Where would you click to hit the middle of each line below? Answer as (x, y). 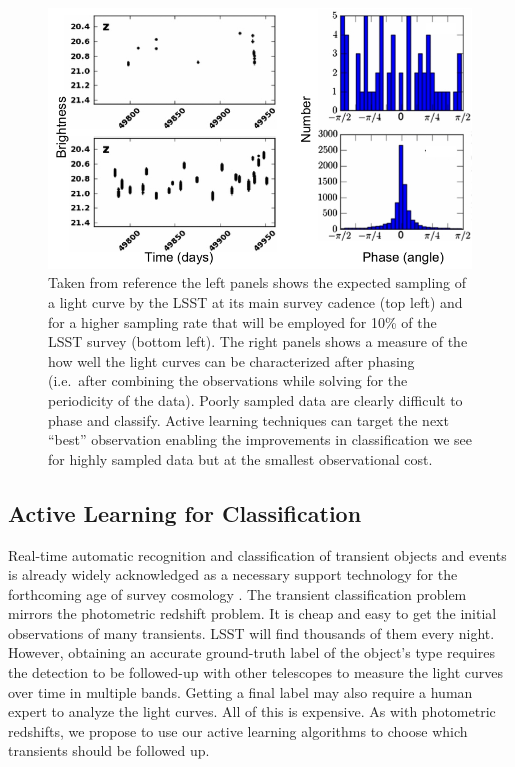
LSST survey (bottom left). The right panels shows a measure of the (258, 341)
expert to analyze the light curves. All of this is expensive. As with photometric (252, 711)
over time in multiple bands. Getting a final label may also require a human (240, 691)
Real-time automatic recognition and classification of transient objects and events (257, 554)
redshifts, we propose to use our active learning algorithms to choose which (238, 730)
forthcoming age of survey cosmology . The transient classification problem (237, 593)
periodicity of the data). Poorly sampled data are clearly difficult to (255, 399)
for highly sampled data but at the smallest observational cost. (240, 458)
